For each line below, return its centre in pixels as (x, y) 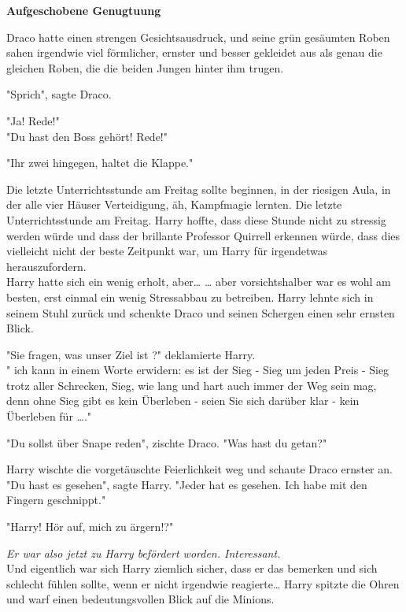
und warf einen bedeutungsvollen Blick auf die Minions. (140, 599)
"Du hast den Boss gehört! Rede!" (87, 136)
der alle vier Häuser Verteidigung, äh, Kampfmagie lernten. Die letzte (174, 204)
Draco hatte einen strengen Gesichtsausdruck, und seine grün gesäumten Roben (198, 37)
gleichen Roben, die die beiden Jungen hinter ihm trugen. (145, 67)
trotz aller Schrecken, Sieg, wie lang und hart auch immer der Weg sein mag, (192, 385)
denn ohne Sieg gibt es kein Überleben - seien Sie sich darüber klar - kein (183, 401)
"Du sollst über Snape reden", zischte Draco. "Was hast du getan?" (167, 442)
